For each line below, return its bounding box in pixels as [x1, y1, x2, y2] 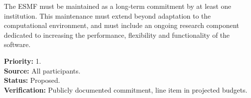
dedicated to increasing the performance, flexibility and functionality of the [4, 29, 230, 40]
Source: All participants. [4, 65, 80, 75]
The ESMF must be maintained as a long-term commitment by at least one [4, 1, 231, 11]
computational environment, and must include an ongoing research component [4, 20, 239, 30]
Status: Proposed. [4, 75, 60, 85]
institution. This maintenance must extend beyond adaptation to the [4, 10, 211, 21]
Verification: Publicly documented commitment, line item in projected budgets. [4, 84, 248, 95]
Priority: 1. [4, 55, 41, 66]
